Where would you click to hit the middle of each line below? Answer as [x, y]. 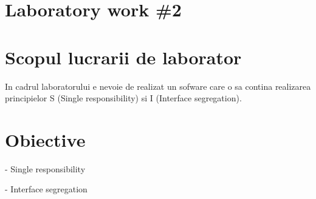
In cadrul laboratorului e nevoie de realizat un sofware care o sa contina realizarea [158, 86]
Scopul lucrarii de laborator [123, 57]
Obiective [45, 139]
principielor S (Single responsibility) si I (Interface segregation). [123, 98]
